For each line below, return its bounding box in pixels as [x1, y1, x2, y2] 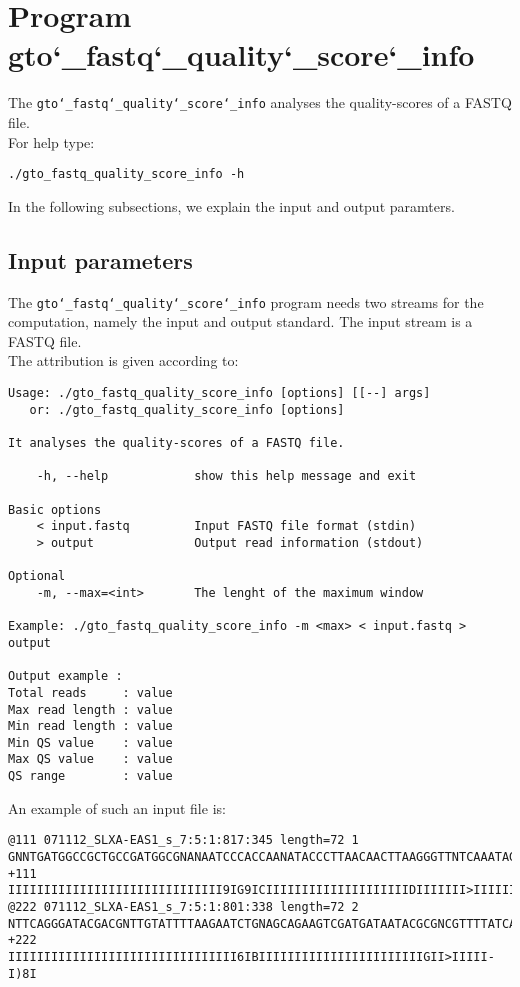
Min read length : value [8, 719, 173, 734]
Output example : [8, 669, 123, 684]
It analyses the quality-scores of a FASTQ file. [8, 436, 345, 451]
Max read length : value [8, 702, 173, 717]
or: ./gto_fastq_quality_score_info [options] [29, 402, 345, 417]
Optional [8, 569, 66, 584]
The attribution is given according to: [8, 350, 239, 371]
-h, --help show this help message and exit [36, 469, 417, 484]
